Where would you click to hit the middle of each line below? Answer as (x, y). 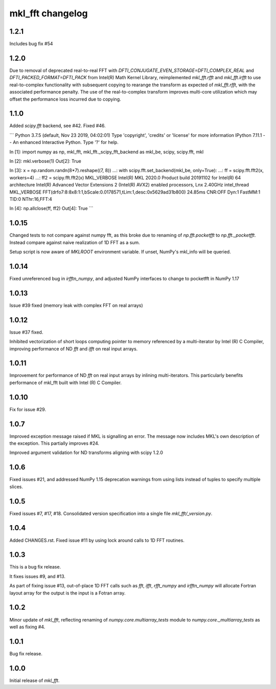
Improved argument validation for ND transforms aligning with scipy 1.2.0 (86, 453)
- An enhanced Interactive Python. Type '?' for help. (64, 142)
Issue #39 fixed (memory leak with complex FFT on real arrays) (76, 305)
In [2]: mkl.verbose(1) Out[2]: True (45, 161)
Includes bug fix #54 (31, 44)
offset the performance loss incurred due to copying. (65, 99)
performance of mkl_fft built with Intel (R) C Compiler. (66, 383)
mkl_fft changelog (49, 13)
